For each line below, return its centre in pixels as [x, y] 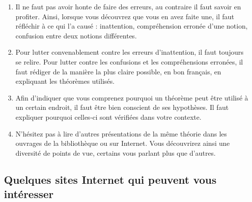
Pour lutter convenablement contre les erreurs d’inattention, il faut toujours [129, 52]
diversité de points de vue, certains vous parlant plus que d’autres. [115, 152]
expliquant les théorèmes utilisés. [65, 81]
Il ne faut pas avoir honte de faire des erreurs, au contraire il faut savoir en [128, 6]
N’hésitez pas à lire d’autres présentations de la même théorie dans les [121, 133]
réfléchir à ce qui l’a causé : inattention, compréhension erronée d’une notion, [131, 26]
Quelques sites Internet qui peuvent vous [110, 179]
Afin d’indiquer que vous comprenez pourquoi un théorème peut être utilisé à [132, 97]
